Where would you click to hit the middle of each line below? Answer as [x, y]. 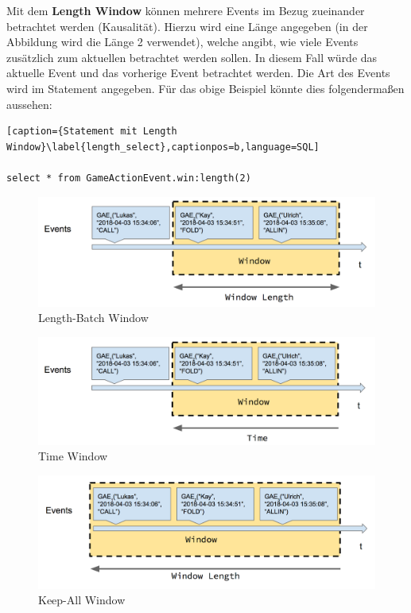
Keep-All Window [82, 600]
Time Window [73, 456]
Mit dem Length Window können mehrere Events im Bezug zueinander [186, 10]
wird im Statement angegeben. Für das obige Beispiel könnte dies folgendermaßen [205, 88]
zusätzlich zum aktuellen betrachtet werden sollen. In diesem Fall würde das [192, 57]
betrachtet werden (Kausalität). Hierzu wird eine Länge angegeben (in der [187, 26]
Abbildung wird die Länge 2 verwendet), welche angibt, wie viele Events [182, 42]
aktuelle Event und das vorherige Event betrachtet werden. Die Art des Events [198, 73]
